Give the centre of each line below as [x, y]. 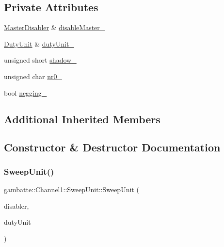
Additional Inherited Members [82, 119]
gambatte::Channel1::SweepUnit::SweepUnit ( [72, 189]
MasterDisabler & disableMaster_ [55, 27]
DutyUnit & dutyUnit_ [39, 43]
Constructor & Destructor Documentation [112, 147]
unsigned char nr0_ [33, 76]
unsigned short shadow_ [40, 60]
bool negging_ [25, 92]
